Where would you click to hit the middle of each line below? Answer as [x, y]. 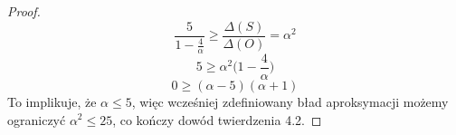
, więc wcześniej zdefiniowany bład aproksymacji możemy [290, 101]
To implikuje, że [52, 101]
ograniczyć [37, 119]
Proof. [24, 11]
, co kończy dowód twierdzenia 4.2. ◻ [217, 119]
